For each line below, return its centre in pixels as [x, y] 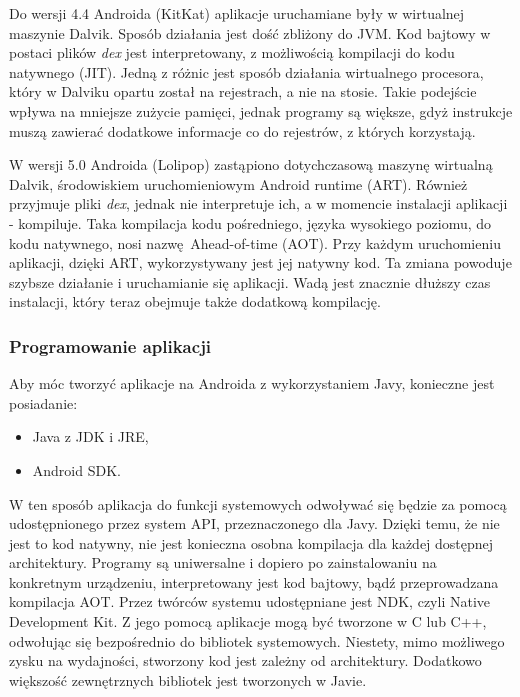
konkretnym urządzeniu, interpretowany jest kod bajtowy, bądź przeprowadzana [254, 581]
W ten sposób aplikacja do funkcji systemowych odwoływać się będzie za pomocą [258, 503]
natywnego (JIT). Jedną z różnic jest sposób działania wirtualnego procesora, [246, 71]
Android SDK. [76, 469]
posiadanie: [43, 402]
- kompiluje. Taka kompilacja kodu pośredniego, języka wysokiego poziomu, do [250, 222]
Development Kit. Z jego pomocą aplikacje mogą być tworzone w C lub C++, [248, 621]
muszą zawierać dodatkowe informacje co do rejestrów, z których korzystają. [242, 130]
